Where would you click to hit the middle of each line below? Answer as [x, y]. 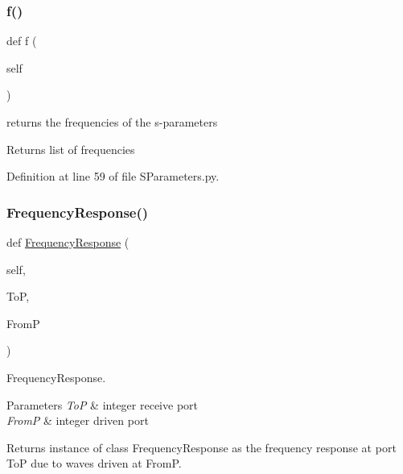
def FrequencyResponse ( [68, 242]
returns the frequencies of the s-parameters [112, 122]
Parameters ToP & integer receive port [102, 404]
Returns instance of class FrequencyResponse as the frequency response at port [201, 447]
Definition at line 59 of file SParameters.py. [113, 176]
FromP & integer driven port [78, 420]
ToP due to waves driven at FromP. [94, 463]
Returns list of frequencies [71, 149]
